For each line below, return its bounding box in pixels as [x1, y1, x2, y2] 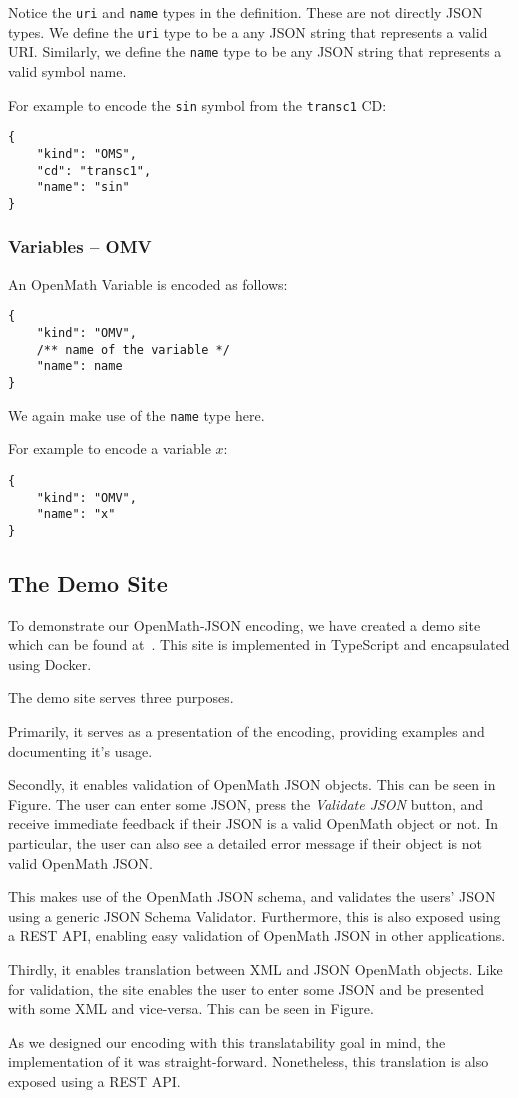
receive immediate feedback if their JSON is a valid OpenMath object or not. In [8, 813, 498, 834]
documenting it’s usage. [8, 740, 153, 761]
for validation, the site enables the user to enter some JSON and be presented [8, 978, 484, 999]
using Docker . [8, 653, 92, 674]
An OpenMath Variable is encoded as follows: [8, 273, 288, 294]
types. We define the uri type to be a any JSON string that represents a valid [8, 21, 488, 42]
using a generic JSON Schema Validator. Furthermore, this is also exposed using [8, 905, 501, 926]
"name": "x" [36, 507, 116, 522]
